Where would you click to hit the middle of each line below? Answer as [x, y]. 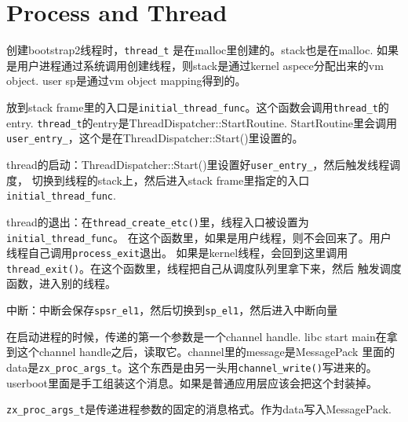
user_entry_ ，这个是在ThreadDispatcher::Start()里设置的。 [155, 138]
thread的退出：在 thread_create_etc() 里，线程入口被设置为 [158, 221]
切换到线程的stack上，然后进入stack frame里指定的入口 [171, 180]
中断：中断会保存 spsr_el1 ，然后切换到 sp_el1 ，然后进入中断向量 [172, 310]
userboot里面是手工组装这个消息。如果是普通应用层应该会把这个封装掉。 [192, 382]
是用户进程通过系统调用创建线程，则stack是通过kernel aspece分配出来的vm [195, 65]
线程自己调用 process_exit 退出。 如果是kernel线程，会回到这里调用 [177, 253]
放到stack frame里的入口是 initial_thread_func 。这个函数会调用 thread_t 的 [198, 106]
